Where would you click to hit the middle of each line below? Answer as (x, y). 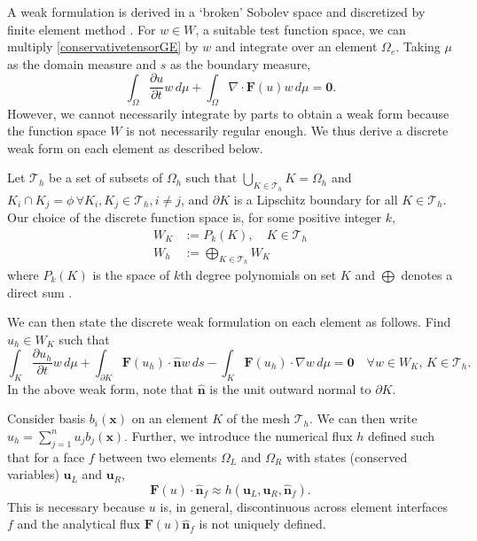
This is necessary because (76, 506)
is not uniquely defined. (262, 524)
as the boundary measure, (241, 63)
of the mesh (258, 418)
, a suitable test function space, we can (301, 29)
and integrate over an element (296, 46)
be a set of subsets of (106, 178)
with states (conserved (347, 456)
